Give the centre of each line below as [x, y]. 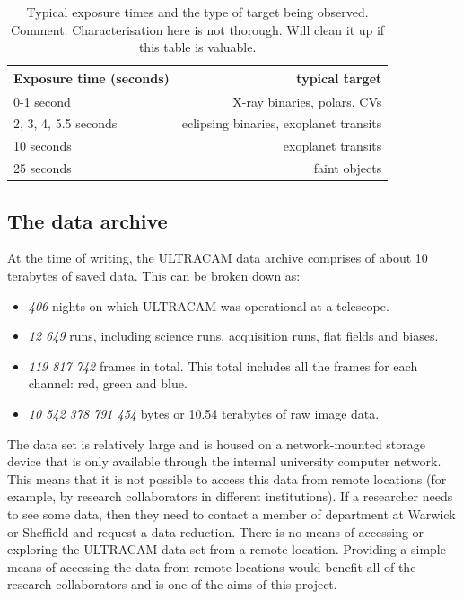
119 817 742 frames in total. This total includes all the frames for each [223, 365]
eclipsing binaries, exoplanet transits [282, 123]
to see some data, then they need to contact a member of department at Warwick [231, 513]
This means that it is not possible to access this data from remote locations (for [227, 478]
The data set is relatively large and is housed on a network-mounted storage [217, 443]
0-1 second [42, 101]
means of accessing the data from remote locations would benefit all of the [212, 566]
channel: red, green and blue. [108, 383]
